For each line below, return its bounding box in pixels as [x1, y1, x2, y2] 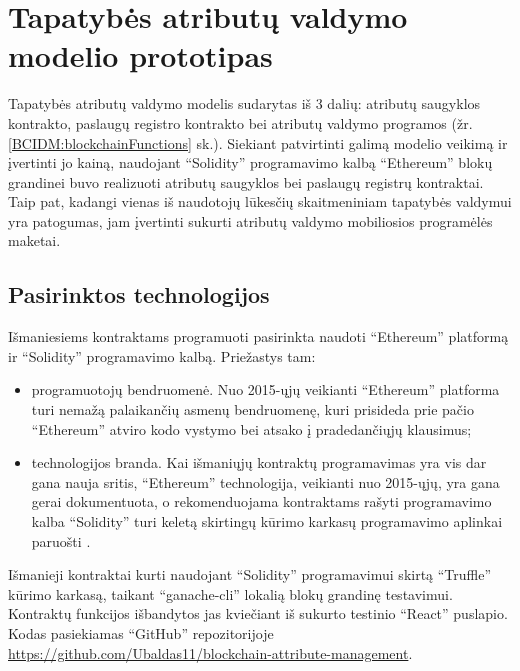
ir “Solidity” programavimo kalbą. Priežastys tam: [8, 345, 316, 366]
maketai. [8, 230, 61, 251]
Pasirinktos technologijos [8, 279, 270, 310]
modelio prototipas [8, 35, 273, 76]
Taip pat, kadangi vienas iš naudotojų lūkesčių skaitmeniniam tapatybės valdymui [8, 191, 512, 212]
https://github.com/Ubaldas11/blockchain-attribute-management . [8, 642, 413, 663]
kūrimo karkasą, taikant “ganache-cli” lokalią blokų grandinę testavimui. [8, 583, 453, 604]
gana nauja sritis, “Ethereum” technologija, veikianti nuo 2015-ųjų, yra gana [31, 471, 500, 492]
